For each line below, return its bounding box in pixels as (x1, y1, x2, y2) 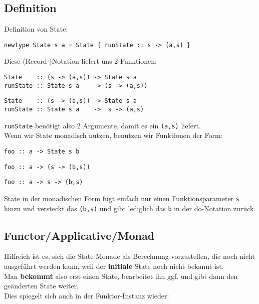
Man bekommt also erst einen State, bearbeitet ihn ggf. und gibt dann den (4, 270, 238, 281)
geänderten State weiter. (4, 280, 79, 291)
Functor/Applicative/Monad (4, 227, 155, 243)
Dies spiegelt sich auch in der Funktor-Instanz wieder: (4, 290, 169, 300)
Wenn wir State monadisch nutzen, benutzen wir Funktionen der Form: (4, 130, 223, 140)
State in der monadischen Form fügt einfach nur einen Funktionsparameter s (4, 193, 239, 203)
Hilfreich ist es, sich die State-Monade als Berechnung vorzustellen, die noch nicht (4, 251, 255, 261)
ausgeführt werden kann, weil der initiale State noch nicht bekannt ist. (4, 261, 224, 271)
